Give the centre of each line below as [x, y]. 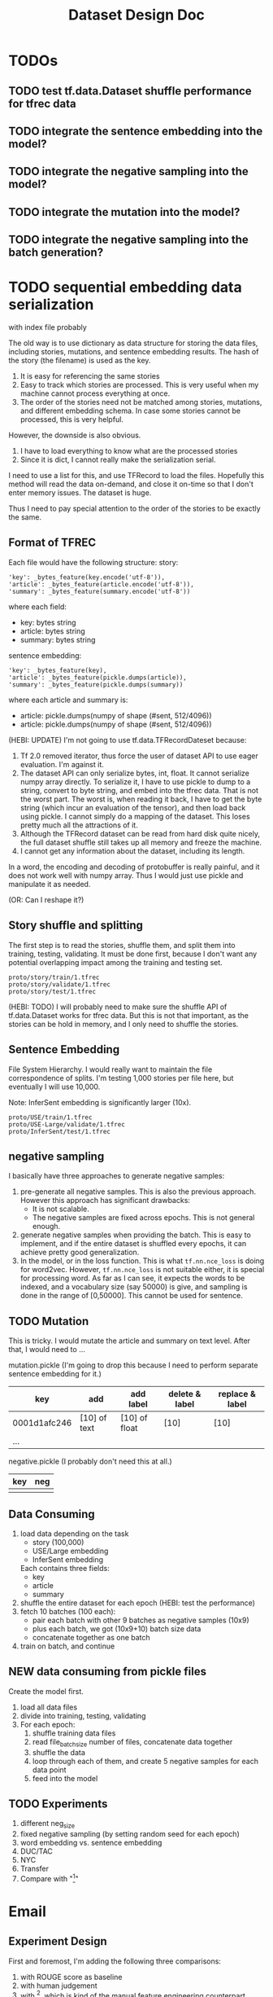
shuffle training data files [74, 1733]
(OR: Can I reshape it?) [46, 900]
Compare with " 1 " [49, 1878]
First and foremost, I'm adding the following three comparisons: [115, 1961]
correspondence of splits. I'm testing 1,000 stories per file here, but [121, 1078]
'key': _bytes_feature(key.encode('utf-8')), [87, 577]
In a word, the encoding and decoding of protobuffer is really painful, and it [134, 867]
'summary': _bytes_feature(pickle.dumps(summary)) [96, 685]
